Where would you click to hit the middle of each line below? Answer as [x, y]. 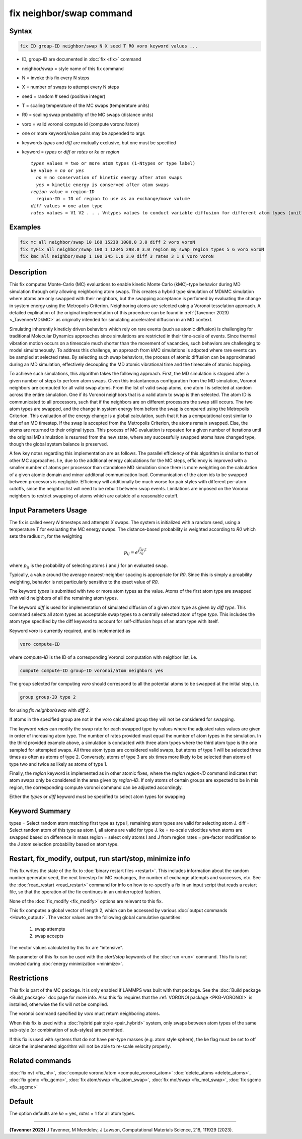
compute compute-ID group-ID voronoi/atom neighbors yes [92, 670]
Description [28, 272]
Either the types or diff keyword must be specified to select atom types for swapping [97, 796]
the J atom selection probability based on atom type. [64, 844]
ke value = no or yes [57, 170]
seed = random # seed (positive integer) [64, 96]
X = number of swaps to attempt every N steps [70, 87]
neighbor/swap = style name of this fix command [73, 69]
